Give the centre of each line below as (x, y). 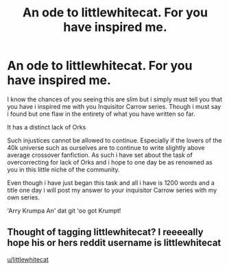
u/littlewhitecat (28, 259)
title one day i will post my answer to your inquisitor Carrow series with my (112, 190)
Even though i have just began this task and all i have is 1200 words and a (111, 182)
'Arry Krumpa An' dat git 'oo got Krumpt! (64, 210)
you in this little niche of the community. (63, 169)
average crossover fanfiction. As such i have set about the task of (100, 155)
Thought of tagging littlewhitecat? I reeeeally (105, 232)
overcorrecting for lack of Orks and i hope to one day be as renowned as (110, 162)
